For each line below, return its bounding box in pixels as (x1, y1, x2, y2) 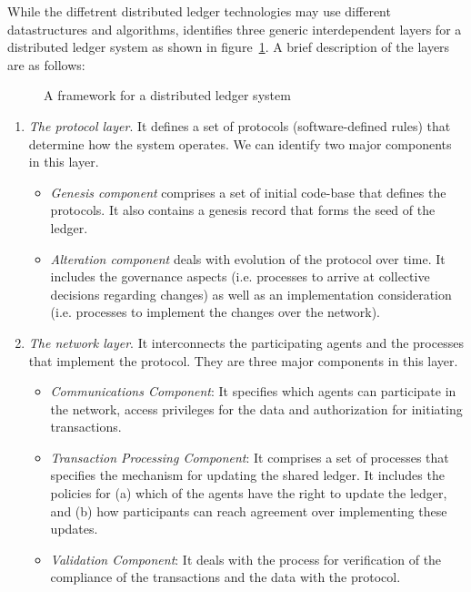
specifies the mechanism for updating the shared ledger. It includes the (50, 465, 445, 485)
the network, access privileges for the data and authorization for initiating (50, 399, 463, 418)
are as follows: (7, 55, 85, 74)
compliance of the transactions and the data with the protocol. (50, 567, 401, 587)
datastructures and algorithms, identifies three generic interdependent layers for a (7, 19, 462, 38)
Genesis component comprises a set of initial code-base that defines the (50, 182, 446, 201)
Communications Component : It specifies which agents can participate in (50, 382, 456, 401)
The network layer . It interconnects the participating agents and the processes (28, 332, 464, 352)
